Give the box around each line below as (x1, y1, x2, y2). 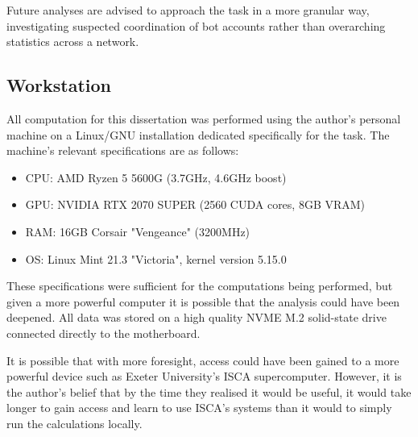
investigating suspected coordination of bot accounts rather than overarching (6, 17, 386, 34)
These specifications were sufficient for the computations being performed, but (6, 277, 393, 294)
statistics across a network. (6, 33, 139, 50)
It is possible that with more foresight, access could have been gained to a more (6, 352, 399, 368)
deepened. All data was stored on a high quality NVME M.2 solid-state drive (6, 309, 387, 326)
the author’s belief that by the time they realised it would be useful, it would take (6, 383, 412, 400)
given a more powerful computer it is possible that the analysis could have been (6, 293, 400, 310)
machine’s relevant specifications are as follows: (6, 142, 239, 159)
